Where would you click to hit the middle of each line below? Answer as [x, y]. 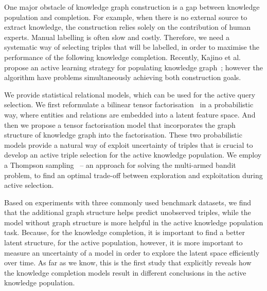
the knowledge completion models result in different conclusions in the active [125, 272]
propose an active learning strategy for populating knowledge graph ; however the [133, 67]
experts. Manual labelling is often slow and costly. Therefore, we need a [117, 37]
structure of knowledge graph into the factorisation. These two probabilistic [123, 135]
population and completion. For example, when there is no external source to [126, 17]
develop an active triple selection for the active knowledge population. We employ [133, 155]
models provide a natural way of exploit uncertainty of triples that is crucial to [129, 144]
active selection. [29, 185]
